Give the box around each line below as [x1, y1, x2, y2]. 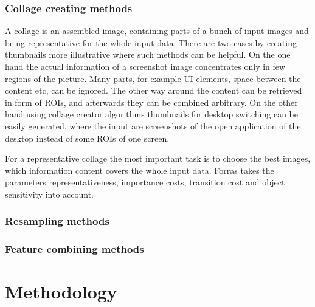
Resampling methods [5, 213, 109, 229]
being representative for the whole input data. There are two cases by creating [5, 36, 297, 49]
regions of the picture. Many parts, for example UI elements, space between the [5, 72, 301, 85]
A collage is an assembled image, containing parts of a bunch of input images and [5, 24, 309, 37]
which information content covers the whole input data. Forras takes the [5, 164, 274, 176]
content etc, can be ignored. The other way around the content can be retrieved [5, 84, 302, 97]
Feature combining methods [5, 241, 144, 257]
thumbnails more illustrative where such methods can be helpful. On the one [5, 48, 291, 61]
